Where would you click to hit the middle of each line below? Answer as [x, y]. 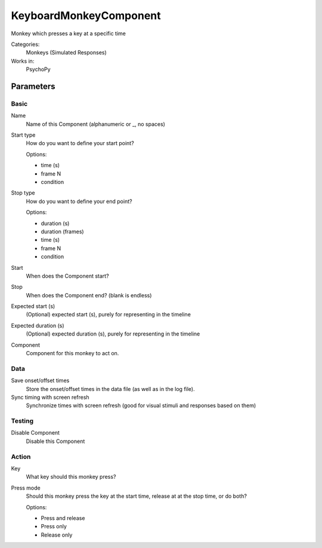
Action [21, 457]
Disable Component [35, 433]
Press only [54, 527]
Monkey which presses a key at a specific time [69, 33]
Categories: [25, 44]
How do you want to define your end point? [79, 201]
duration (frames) [62, 231]
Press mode [26, 488]
